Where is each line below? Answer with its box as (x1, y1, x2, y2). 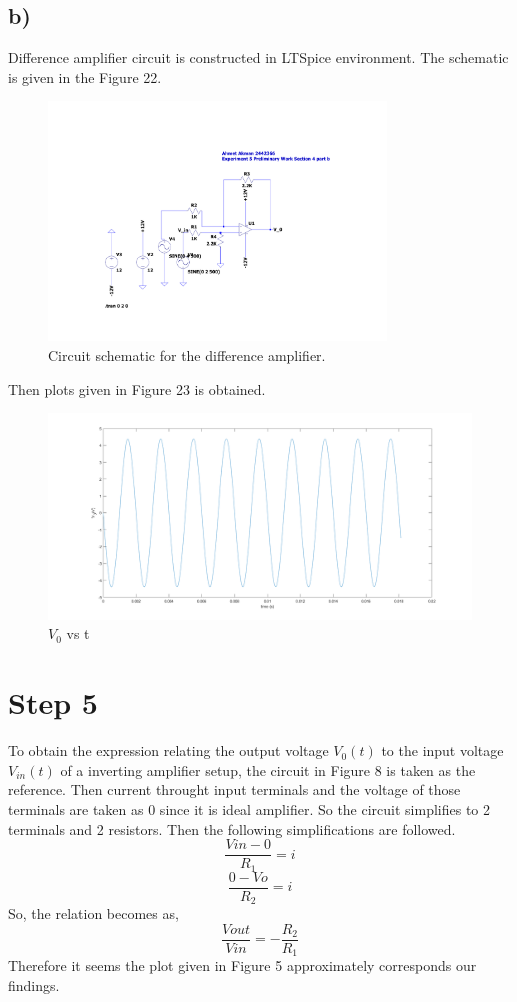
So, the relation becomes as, (8, 903, 179, 924)
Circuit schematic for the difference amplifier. (48, 345, 326, 366)
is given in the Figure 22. (8, 66, 162, 87)
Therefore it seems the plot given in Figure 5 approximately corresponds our (8, 955, 477, 976)
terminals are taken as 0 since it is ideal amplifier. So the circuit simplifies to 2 (8, 798, 491, 819)
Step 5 (8, 682, 98, 723)
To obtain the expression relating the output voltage (8, 740, 329, 761)
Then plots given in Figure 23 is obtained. (8, 378, 266, 399)
